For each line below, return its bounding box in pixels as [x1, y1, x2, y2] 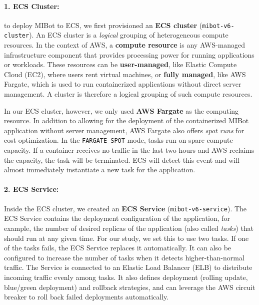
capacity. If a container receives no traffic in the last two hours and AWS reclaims [4, 145, 254, 155]
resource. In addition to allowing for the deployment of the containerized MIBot [4, 115, 249, 126]
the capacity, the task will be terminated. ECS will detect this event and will [4, 154, 239, 165]
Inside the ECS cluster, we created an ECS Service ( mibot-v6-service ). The [4, 203, 247, 213]
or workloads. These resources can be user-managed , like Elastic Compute [4, 59, 237, 70]
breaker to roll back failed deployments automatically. [4, 291, 169, 302]
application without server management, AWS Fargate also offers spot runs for [4, 125, 244, 135]
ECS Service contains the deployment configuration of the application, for [4, 213, 230, 223]
